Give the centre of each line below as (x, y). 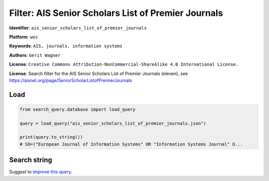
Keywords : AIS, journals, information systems (66, 46)
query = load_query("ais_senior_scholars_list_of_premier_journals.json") (113, 123)
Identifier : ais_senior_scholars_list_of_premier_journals (78, 28)
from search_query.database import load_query (77, 109)
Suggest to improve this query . (41, 172)
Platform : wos (24, 37)
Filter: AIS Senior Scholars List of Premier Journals (116, 13)
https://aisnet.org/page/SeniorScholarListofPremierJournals (70, 80)
